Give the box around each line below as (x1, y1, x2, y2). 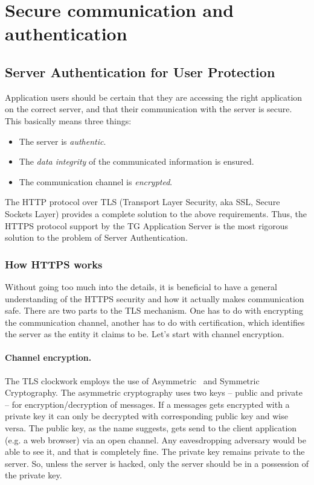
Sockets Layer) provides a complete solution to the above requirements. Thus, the (5, 207, 307, 220)
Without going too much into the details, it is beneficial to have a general (5, 280, 277, 293)
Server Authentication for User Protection (5, 62, 275, 81)
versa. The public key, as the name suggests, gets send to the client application (5, 422, 297, 434)
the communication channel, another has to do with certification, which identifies (5, 315, 305, 328)
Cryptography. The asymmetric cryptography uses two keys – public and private (5, 386, 303, 399)
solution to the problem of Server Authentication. (5, 231, 188, 244)
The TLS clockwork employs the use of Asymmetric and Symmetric (5, 374, 260, 387)
